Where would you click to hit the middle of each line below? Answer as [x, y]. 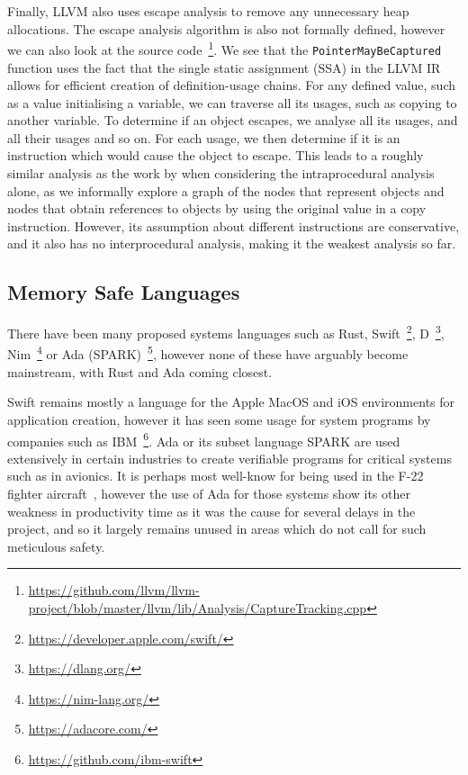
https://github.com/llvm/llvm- [114, 590]
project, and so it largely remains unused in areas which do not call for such [217, 529]
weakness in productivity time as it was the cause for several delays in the [211, 511]
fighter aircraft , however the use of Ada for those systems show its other [209, 493]
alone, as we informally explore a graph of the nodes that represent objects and [226, 190]
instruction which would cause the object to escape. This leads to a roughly [216, 155]
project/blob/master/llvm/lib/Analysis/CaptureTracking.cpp [198, 607]
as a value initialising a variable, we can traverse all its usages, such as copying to [232, 102]
